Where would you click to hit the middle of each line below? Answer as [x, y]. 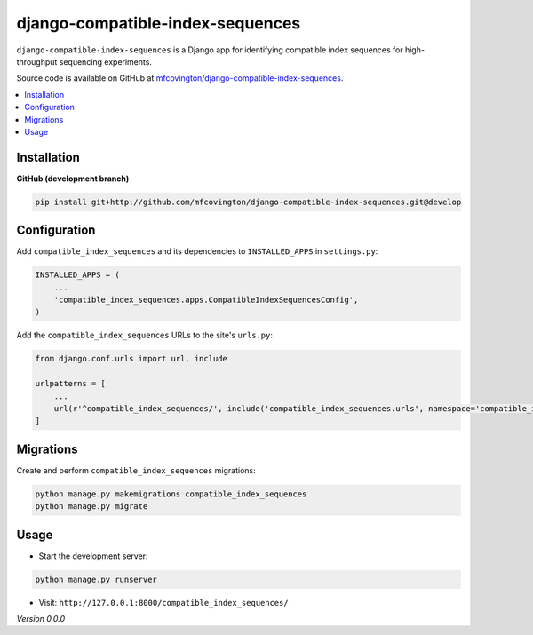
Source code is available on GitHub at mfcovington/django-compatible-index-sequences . [180, 78]
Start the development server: [93, 556]
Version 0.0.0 [41, 619]
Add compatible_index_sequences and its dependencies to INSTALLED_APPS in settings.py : [197, 251]
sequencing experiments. [106, 61]
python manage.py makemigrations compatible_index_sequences [171, 494]
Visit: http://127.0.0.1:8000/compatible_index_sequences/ [163, 602]
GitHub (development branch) [73, 179]
